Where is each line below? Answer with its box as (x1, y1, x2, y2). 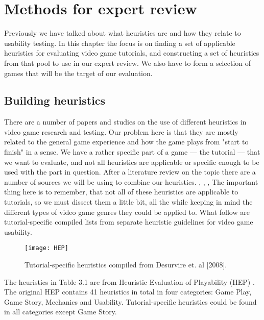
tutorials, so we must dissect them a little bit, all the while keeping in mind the (4, 196, 253, 207)
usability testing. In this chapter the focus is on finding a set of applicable (4, 37, 235, 48)
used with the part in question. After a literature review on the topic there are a (4, 166, 256, 177)
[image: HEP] (25, 244, 68, 252)
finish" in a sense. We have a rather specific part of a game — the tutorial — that (4, 146, 260, 157)
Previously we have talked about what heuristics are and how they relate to (4, 28, 241, 38)
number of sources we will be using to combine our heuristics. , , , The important (4, 176, 258, 187)
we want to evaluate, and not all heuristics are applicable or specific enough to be (4, 156, 259, 167)
